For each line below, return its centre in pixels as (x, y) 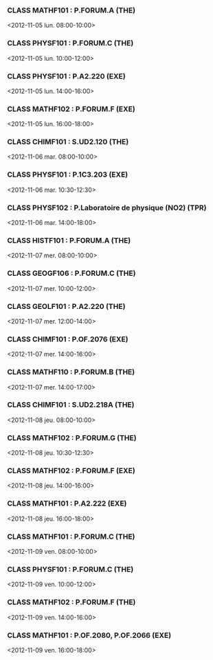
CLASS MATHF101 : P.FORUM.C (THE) (71, 537)
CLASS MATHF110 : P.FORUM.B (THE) (71, 372)
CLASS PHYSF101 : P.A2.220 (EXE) (66, 76)
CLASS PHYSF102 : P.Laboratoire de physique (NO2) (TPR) (107, 208)
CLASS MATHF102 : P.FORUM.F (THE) (71, 602)
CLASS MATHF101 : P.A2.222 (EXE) (67, 503)
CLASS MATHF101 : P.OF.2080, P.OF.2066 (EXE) (89, 635)
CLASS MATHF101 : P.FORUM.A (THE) (71, 10)
